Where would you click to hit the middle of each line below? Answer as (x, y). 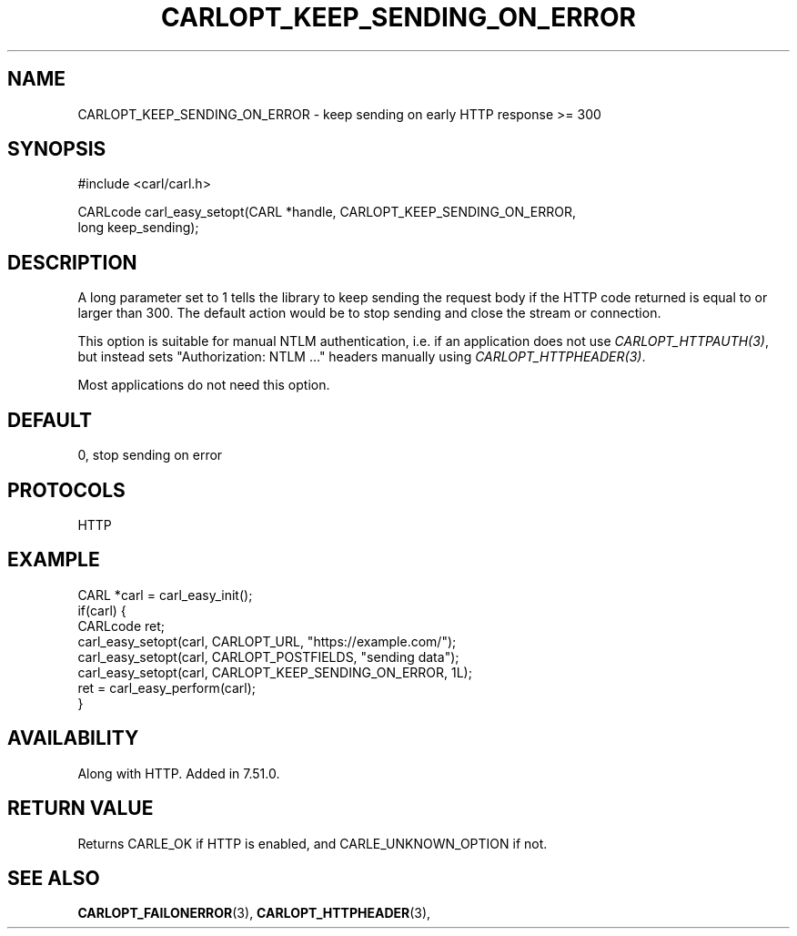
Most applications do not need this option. (204, 385)
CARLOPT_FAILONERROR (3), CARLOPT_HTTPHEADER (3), (254, 913)
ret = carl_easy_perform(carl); (167, 687)
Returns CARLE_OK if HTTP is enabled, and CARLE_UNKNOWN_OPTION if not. (313, 843)
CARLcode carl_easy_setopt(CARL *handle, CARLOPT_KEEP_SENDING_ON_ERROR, (327, 212)
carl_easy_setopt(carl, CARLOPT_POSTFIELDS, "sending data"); (268, 656)
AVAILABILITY (73, 738)
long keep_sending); (138, 228)
